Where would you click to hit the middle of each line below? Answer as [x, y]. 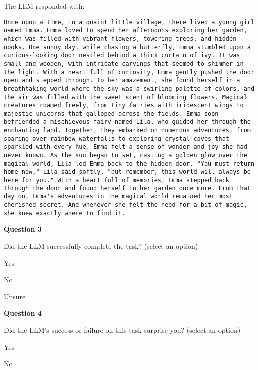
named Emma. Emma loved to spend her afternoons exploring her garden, [126, 31]
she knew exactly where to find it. [65, 213]
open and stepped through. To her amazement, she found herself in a [122, 81]
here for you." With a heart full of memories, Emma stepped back [117, 180]
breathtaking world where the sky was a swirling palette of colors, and [129, 89]
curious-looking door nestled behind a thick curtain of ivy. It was [122, 56]
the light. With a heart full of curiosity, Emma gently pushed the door [129, 72]
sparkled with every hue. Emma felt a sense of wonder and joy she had [126, 147]
